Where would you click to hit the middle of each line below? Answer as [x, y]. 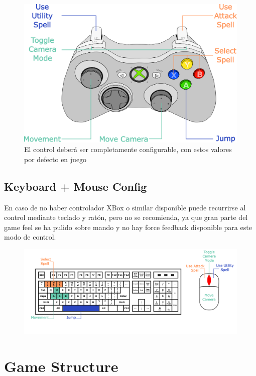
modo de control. [30, 237]
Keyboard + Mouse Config [76, 186]
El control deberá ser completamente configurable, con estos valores [128, 149]
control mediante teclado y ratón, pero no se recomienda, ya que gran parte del [126, 217]
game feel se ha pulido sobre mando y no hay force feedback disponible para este [128, 227]
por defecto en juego [55, 159]
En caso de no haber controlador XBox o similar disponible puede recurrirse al [125, 207]
